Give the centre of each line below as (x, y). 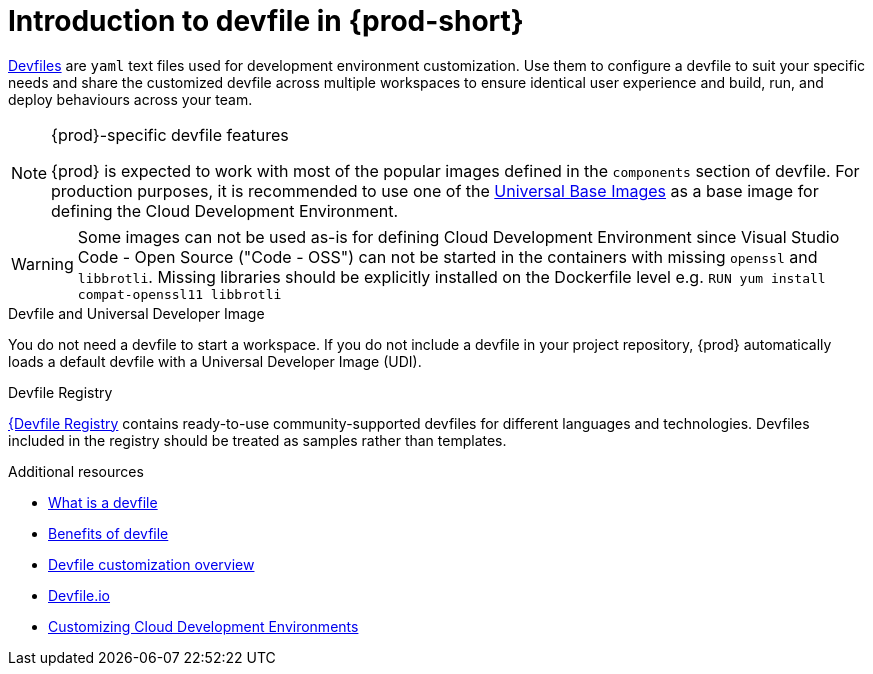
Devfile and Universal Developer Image (136, 313)
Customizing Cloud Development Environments (203, 626)
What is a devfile (103, 502)
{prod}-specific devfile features (170, 134)
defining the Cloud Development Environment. (225, 210)
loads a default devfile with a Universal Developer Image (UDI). (215, 361)
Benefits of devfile (108, 533)
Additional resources (76, 471)
